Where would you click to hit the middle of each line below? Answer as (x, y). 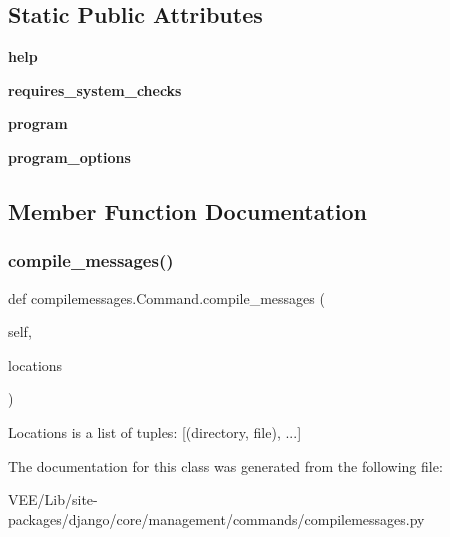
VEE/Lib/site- (53, 499)
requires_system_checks (95, 89)
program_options (69, 156)
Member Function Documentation (188, 210)
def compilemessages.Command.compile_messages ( (166, 297)
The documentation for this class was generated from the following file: (225, 465)
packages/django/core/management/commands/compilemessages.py (216, 518)
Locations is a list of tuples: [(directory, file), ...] (155, 431)
